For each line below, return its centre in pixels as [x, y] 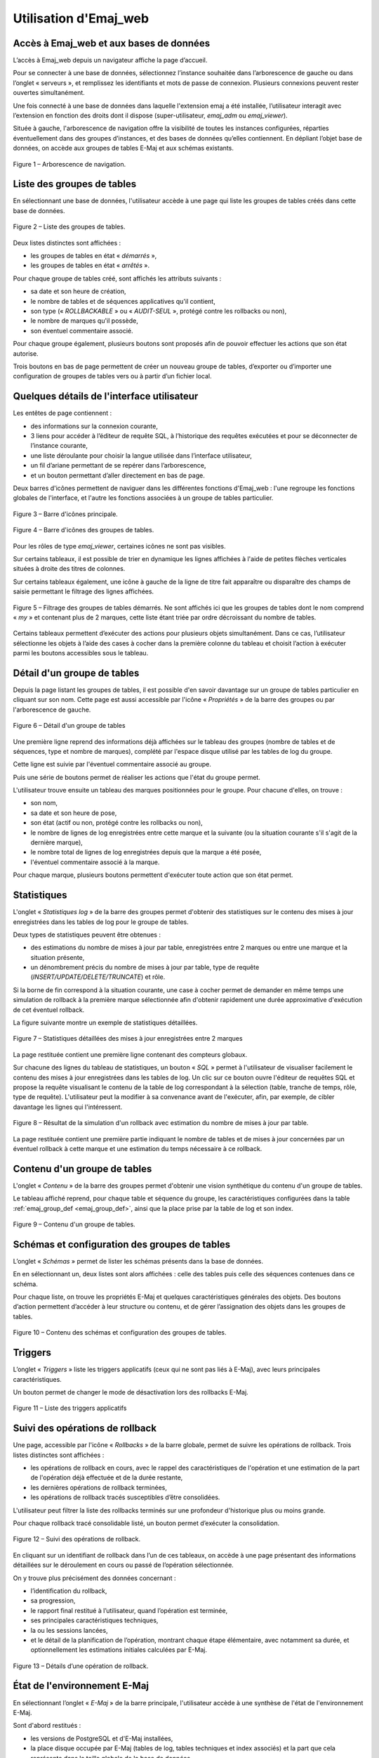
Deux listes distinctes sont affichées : [67, 243]
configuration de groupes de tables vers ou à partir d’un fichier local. [112, 376]
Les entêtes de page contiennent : [62, 413]
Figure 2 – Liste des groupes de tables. [69, 227]
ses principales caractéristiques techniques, [94, 1620]
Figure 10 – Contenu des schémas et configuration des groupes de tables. [120, 1333]
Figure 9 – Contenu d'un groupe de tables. [74, 1224]
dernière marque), [57, 842]
